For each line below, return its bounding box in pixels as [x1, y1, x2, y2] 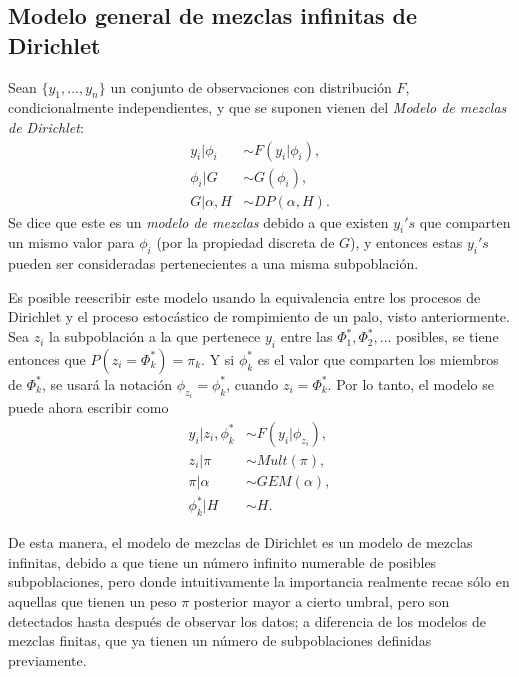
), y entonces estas [350, 232, 463, 253]
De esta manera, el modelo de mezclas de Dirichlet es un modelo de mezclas [8, 532, 473, 553]
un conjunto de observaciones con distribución [110, 76, 392, 97]
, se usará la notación [41, 373, 172, 394]
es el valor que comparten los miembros [257, 348, 499, 369]
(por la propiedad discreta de [156, 232, 335, 253]
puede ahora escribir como [8, 397, 169, 418]
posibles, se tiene [396, 326, 499, 347]
